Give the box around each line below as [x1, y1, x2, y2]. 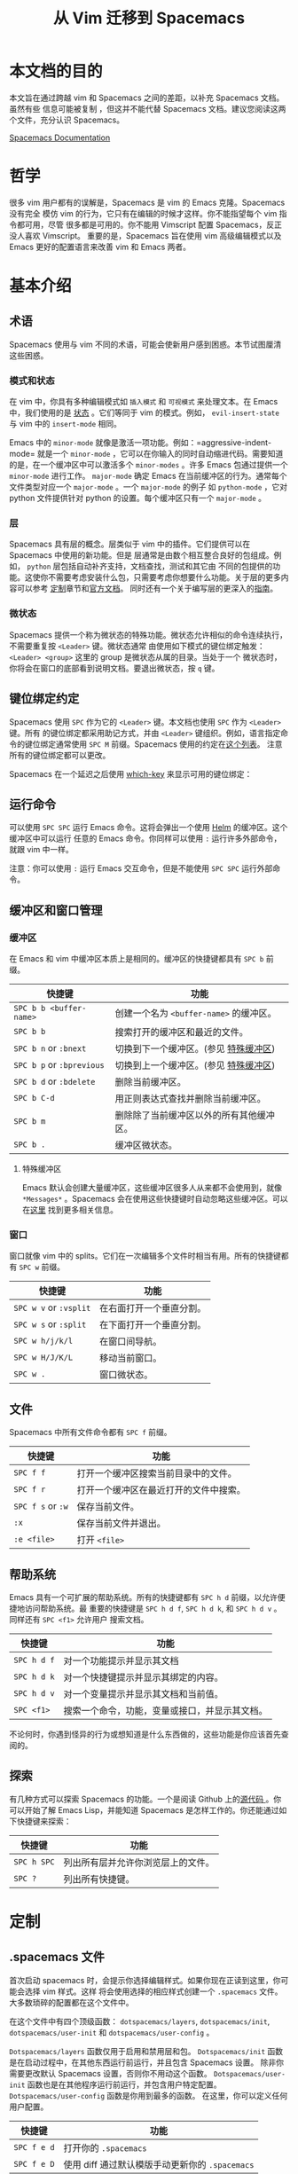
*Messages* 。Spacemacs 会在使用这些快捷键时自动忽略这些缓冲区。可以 [21, 1194, 288, 1205]
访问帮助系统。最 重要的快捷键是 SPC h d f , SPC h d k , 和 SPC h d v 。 [24, 1603, 282, 1613]
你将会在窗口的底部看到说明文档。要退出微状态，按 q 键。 [9, 663, 220, 673]
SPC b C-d [13, 1093, 55, 1103]
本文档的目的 [9, 61, 104, 82]
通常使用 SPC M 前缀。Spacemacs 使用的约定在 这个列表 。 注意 [55, 738, 283, 750]
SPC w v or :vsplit [13, 1301, 91, 1314]
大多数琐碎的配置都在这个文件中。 [9, 1997, 134, 2007]
